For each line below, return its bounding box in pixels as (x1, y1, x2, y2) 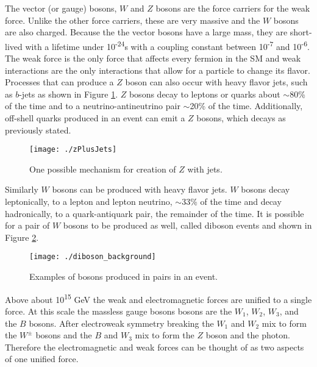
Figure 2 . (5, 230, 39, 243)
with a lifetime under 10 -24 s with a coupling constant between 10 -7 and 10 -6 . (25, 38, 310, 52)
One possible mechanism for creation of (29, 162, 176, 175)
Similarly (5, 183, 38, 196)
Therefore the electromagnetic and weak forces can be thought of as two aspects (5, 340, 304, 353)
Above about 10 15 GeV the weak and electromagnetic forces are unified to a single (5, 291, 312, 305)
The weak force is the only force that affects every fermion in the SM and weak (5, 52, 301, 65)
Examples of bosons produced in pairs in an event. (29, 270, 218, 283)
